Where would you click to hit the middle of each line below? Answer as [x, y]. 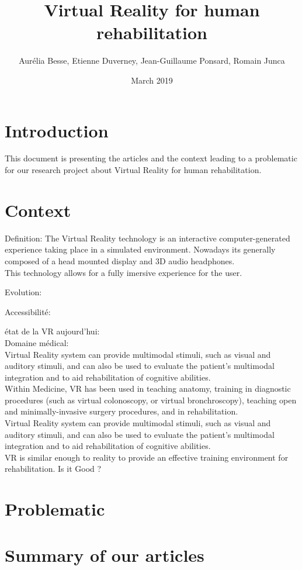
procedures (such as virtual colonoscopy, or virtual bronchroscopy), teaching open [151, 400]
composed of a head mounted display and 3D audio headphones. [120, 260]
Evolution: [23, 292]
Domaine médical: [37, 342]
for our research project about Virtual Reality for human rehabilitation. [133, 170]
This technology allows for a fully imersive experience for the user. [124, 272]
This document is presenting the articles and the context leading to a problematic [151, 158]
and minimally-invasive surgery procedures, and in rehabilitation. [122, 411]
